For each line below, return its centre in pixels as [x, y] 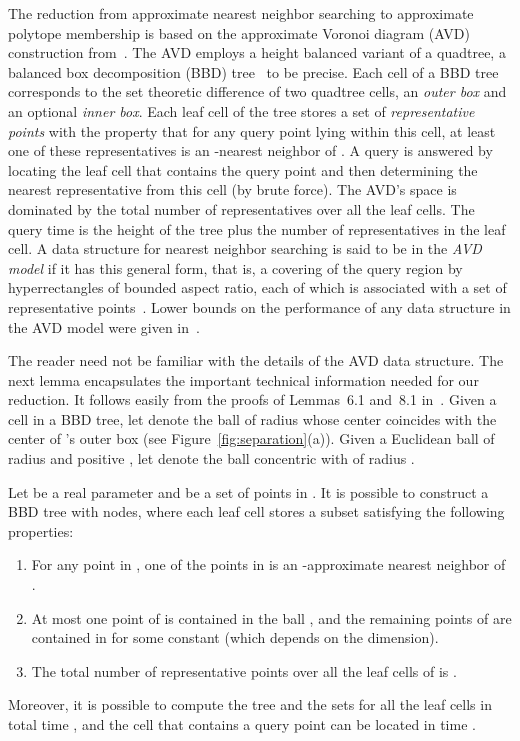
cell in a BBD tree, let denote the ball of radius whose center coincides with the [252, 418]
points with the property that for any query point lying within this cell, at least [252, 130]
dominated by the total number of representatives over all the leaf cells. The [241, 208]
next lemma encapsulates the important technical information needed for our [243, 379]
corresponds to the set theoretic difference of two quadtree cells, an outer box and [257, 91]
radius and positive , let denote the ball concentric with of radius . [211, 458]
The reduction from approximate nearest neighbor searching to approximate [241, 13]
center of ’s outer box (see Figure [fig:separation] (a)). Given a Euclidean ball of [251, 438]
